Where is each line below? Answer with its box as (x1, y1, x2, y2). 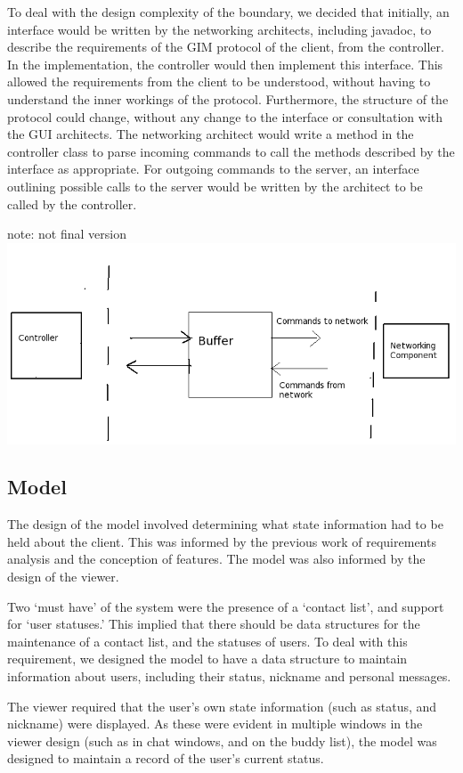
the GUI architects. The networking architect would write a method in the (7, 125, 414, 143)
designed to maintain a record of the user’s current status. (7, 749, 324, 768)
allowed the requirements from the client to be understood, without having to (7, 72, 431, 91)
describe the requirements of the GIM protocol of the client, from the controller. (7, 37, 444, 56)
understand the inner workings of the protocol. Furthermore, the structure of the (7, 89, 449, 108)
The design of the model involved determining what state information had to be (7, 515, 443, 533)
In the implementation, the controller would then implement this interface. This (7, 54, 443, 73)
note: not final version (7, 224, 126, 243)
